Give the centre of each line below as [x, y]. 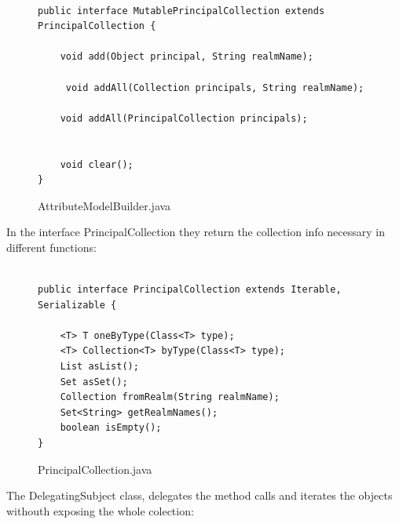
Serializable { [77, 305]
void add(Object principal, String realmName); [187, 57]
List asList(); [99, 367]
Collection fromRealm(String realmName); [170, 397]
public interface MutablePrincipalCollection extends [181, 11]
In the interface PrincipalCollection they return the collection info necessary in [196, 232]
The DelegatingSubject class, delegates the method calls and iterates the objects [199, 495]
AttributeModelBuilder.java [104, 205]
